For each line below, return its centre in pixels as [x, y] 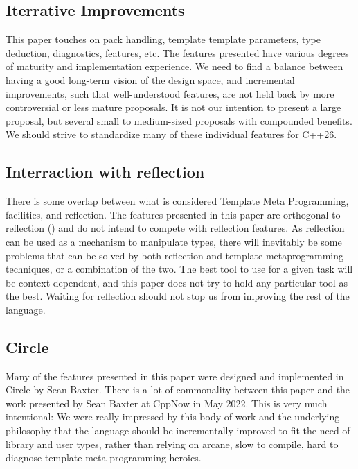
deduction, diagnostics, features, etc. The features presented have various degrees [177, 52]
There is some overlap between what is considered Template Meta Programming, [177, 201]
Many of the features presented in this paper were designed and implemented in [175, 376]
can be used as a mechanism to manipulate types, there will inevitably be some [174, 241]
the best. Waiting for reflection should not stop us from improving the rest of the [178, 296]
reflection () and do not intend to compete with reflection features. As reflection [175, 228]
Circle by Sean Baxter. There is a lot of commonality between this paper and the [178, 390]
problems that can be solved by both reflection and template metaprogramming [174, 255]
